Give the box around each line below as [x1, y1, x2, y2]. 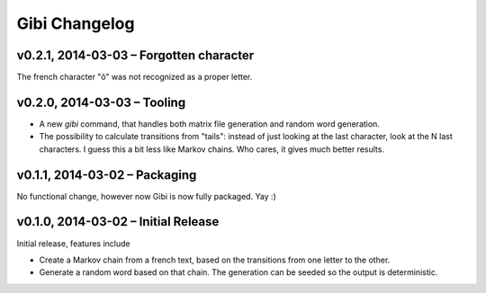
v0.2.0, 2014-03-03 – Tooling [16, 94, 186, 110]
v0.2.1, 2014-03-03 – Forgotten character [16, 48, 255, 63]
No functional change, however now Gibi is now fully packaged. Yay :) [16, 191, 276, 201]
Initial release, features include [16, 238, 130, 249]
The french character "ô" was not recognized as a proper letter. [16, 72, 253, 83]
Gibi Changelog [16, 13, 135, 33]
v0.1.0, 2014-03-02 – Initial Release [16, 214, 220, 229]
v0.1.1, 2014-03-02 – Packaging [16, 167, 197, 182]
